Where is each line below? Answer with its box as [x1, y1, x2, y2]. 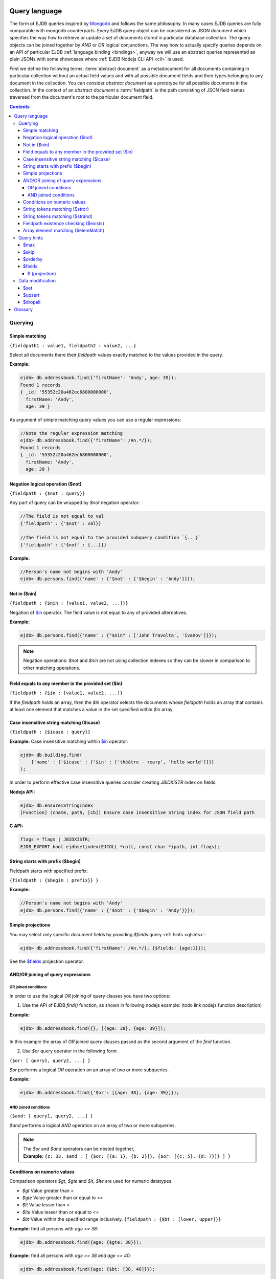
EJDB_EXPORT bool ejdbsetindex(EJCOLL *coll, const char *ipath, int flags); [20, 844, 220, 849]
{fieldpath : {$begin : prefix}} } [9, 877, 99, 883]
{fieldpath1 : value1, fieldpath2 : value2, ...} [9, 343, 136, 348]
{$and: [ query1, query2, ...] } [9, 1113, 94, 1119]
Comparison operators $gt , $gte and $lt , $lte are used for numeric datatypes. [9, 1178, 173, 1184]
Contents [9, 103, 30, 109]
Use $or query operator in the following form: [22, 1048, 118, 1054]
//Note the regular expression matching [20, 430, 123, 436]
